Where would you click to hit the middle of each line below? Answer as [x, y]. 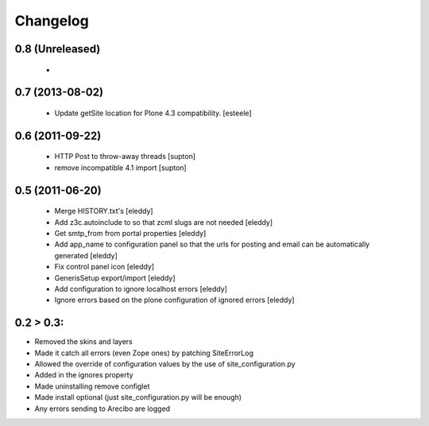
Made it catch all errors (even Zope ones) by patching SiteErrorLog [144, 353]
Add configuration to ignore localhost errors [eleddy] [141, 289]
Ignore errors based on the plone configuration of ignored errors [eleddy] [174, 300]
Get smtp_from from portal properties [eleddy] [130, 233]
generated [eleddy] [86, 255]
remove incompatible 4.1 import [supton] [120, 168]
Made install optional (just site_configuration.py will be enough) [138, 397]
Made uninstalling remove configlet [92, 386]
